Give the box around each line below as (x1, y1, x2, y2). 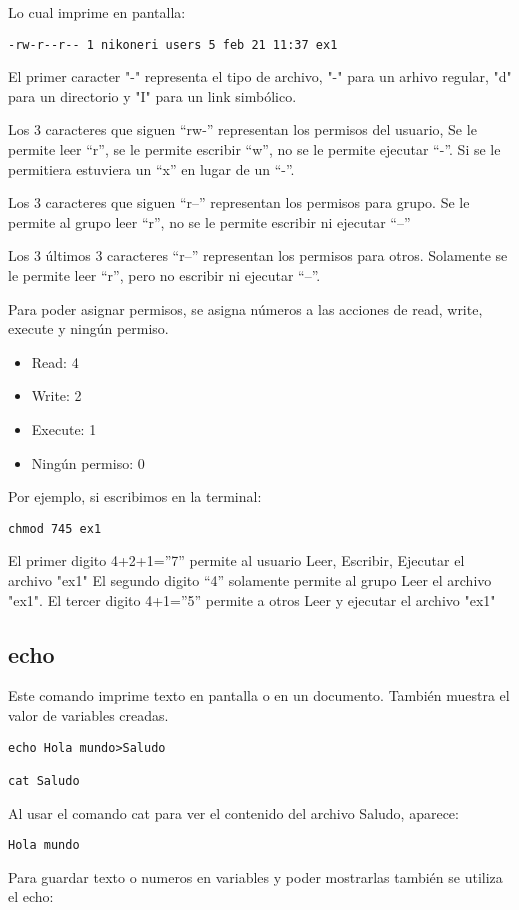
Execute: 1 (31, 418, 97, 439)
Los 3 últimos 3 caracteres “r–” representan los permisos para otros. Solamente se (8, 245, 508, 266)
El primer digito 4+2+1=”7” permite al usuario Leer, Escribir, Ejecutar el (8, 550, 465, 571)
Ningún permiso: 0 (31, 452, 145, 473)
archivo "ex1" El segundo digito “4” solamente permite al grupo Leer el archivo (8, 570, 492, 590)
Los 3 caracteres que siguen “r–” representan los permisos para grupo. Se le (8, 192, 470, 213)
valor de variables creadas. (8, 704, 169, 725)
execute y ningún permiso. (8, 318, 169, 339)
